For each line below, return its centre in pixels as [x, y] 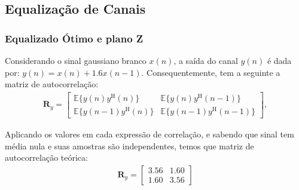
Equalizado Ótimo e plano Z [74, 38]
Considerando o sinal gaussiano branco [76, 60]
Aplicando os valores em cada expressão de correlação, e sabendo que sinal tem [149, 134]
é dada [279, 60]
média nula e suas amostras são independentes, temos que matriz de [129, 145]
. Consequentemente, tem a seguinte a [211, 72]
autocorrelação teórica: [46, 157]
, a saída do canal [206, 60]
